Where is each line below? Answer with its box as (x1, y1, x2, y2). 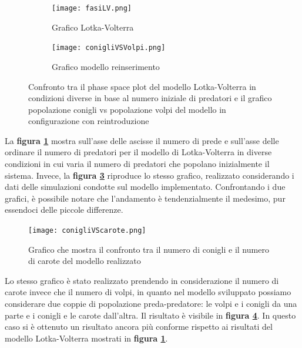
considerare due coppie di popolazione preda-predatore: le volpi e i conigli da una (5, 297, 297, 310)
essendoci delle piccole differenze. (5, 203, 123, 216)
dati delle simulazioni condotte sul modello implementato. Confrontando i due (5, 180, 286, 193)
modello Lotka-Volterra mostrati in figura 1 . (5, 332, 168, 344)
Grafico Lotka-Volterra (52, 21, 134, 33)
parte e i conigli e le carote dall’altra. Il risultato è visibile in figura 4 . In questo (5, 309, 296, 321)
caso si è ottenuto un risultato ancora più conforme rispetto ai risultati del (5, 320, 273, 333)
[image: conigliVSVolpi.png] (52, 43, 166, 52)
